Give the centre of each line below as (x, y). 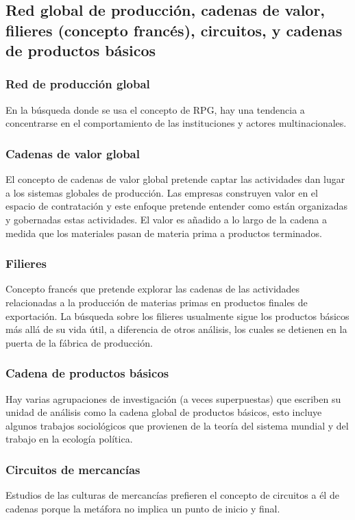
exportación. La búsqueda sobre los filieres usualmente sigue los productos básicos (177, 315)
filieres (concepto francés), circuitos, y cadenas (174, 30)
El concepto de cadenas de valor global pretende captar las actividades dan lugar (175, 179)
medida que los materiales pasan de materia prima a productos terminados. (164, 233)
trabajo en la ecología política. (69, 439)
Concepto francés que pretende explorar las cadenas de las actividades (153, 289)
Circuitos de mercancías (73, 469)
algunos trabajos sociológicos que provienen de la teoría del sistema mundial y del (177, 425)
